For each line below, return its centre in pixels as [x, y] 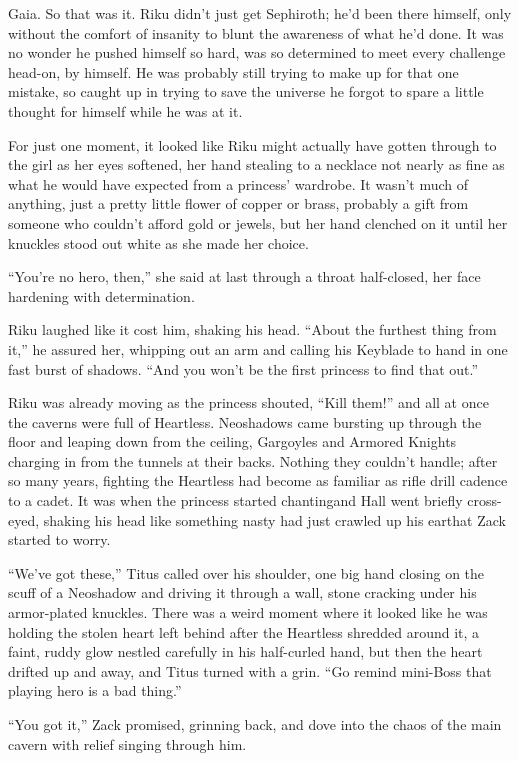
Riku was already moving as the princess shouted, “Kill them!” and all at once [248, 402]
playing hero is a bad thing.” [95, 690]
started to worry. [59, 539]
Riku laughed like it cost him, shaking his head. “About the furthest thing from [252, 329]
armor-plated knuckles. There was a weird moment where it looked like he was [248, 612]
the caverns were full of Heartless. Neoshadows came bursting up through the [245, 421]
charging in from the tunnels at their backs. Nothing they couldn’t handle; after [253, 460]
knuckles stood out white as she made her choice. [158, 242]
